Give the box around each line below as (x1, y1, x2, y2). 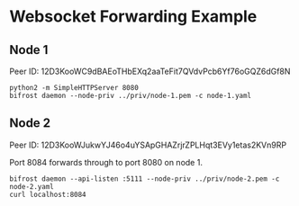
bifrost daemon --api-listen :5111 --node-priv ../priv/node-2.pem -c (9, 174, 280, 184)
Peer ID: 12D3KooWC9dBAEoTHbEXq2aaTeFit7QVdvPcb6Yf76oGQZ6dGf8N (9, 66, 291, 76)
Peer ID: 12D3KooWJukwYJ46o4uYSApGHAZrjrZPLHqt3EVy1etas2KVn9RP (9, 139, 286, 150)
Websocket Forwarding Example (9, 6, 258, 27)
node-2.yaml (9, 182, 54, 191)
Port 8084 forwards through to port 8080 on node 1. (9, 157, 203, 167)
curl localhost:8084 (9, 190, 87, 199)
